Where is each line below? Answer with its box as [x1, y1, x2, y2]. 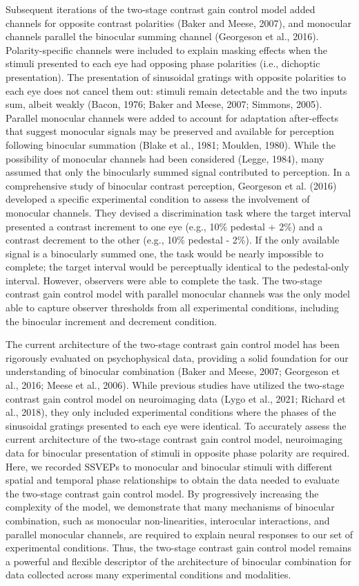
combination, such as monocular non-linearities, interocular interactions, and [6, 513, 330, 527]
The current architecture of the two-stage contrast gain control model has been [6, 337, 340, 351]
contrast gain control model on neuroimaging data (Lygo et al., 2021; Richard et [6, 391, 346, 405]
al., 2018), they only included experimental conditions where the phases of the [6, 405, 336, 419]
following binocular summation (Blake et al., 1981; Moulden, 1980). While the [6, 137, 336, 152]
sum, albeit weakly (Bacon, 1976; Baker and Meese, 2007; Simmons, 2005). [6, 97, 322, 111]
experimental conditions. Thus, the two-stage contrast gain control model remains [6, 540, 352, 555]
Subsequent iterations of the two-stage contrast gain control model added [6, 2, 316, 16]
